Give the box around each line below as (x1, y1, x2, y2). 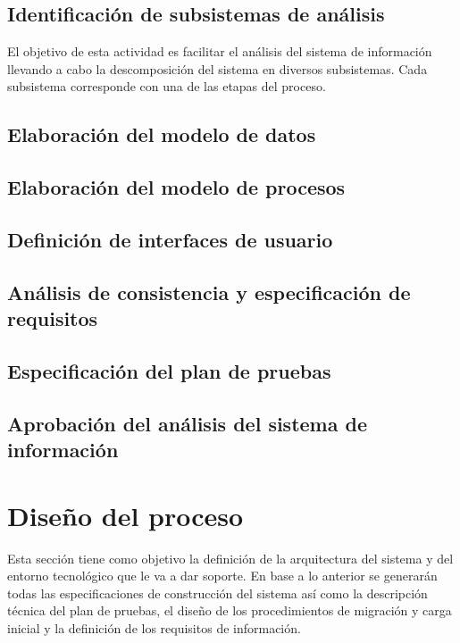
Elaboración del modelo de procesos (7, 173, 346, 201)
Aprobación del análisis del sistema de (7, 409, 367, 437)
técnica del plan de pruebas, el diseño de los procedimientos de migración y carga (7, 601, 452, 620)
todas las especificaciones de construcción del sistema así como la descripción (7, 583, 428, 602)
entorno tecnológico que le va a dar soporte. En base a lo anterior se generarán (7, 566, 438, 585)
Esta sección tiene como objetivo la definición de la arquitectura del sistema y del (7, 548, 454, 567)
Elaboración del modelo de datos (7, 121, 316, 148)
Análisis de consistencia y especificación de (7, 278, 411, 305)
